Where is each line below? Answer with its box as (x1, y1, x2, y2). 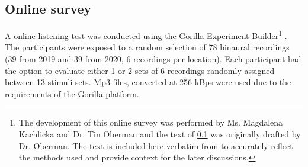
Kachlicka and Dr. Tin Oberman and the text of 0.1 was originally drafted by (18, 128, 301, 140)
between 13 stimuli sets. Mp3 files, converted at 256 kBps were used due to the (5, 76, 291, 88)
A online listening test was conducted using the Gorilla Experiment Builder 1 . (5, 28, 287, 41)
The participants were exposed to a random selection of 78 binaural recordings (5, 41, 290, 53)
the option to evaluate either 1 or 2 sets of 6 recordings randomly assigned (5, 64, 275, 76)
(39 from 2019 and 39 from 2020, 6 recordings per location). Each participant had (5, 53, 301, 65)
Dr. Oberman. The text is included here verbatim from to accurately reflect (18, 139, 293, 152)
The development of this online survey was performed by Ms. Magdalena (18, 116, 283, 129)
